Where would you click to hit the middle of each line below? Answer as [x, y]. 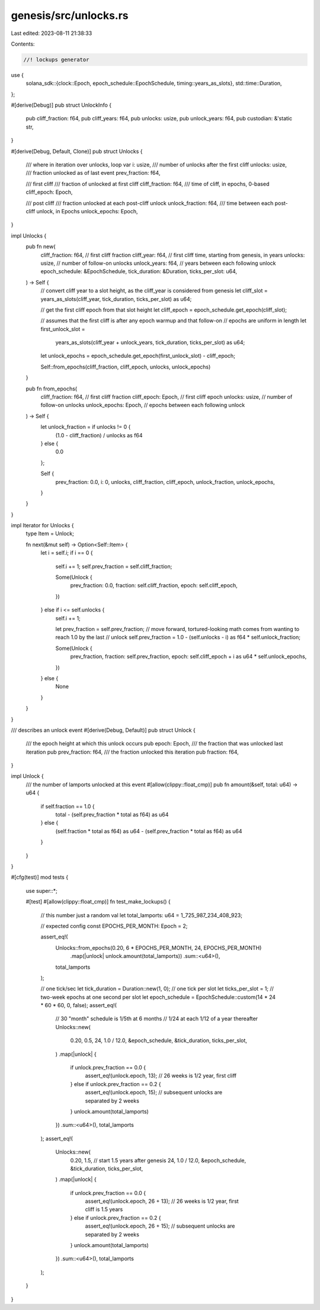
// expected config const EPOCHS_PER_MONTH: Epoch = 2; [114, 926]
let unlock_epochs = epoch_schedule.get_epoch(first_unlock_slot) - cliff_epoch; [138, 356]
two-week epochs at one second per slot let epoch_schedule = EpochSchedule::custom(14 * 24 [158, 997]
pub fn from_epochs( [51, 389]
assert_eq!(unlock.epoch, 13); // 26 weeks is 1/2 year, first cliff [161, 1076]
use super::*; [41, 891]
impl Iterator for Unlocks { [42, 526]
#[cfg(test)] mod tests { [39, 877]
